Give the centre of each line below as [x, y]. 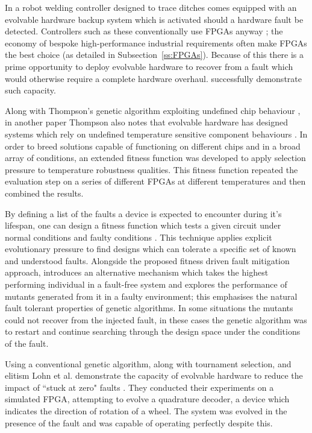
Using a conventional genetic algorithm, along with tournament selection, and [148, 363]
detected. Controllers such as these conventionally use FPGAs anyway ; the [144, 31]
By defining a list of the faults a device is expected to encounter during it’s [143, 213]
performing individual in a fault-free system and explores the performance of [146, 284]
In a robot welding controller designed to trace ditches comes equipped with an [151, 7]
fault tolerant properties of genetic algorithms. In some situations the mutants [149, 308]
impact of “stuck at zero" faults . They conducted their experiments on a [139, 387]
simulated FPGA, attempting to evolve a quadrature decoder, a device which [147, 399]
